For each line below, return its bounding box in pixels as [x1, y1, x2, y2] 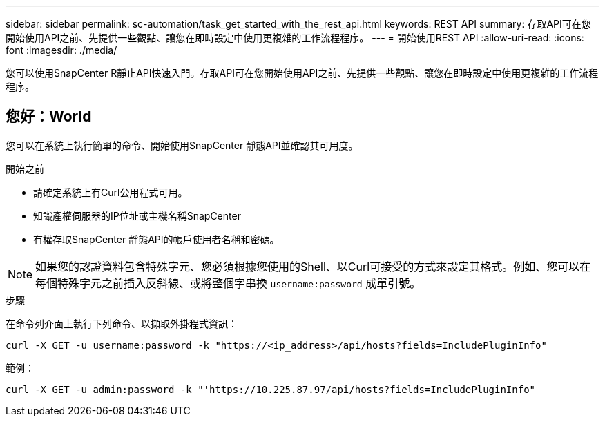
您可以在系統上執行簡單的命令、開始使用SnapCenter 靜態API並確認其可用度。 [6, 139, 358, 151]
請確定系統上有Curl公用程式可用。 [33, 186, 188, 198]
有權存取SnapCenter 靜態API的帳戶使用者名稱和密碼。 [33, 233, 280, 245]
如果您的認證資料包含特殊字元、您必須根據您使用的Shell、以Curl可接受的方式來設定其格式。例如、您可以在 [35, 259, 591, 274]
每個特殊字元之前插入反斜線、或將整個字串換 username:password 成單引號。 [35, 276, 421, 290]
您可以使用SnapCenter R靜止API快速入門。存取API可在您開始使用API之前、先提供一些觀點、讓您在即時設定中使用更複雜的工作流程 [6, 67, 599, 79]
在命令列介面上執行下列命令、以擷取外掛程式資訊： [6, 317, 238, 329]
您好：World [6, 108, 92, 126]
